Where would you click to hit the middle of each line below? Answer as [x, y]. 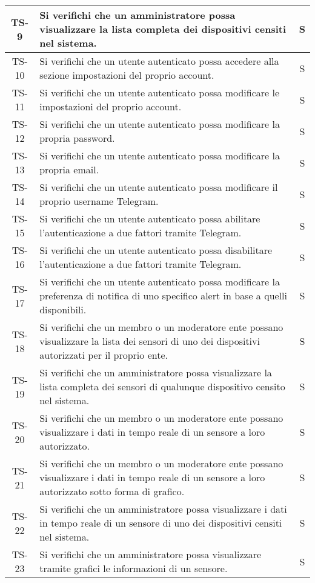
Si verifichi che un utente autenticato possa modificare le [160, 92]
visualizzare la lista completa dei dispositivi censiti [163, 29]
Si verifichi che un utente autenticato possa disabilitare [156, 250]
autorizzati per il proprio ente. [104, 355]
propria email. [69, 169]
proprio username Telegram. [99, 201]
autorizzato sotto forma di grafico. [112, 491]
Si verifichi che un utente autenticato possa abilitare [150, 218]
